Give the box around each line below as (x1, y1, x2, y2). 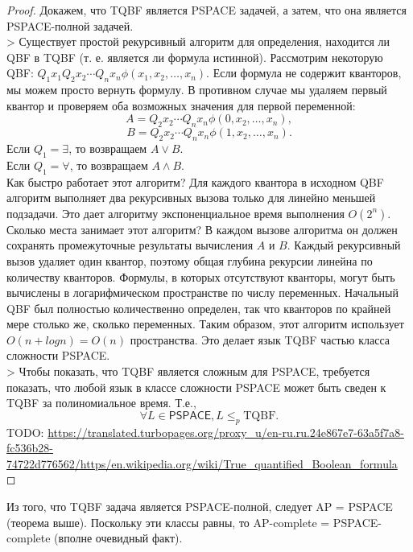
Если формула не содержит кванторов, (213, 64, 402, 81)
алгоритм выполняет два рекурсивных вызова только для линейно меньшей (6, 189, 376, 206)
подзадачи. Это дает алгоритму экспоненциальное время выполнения (6, 204, 345, 221)
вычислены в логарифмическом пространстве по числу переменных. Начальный (6, 284, 399, 301)
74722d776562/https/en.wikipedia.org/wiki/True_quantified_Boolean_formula (6, 455, 398, 472)
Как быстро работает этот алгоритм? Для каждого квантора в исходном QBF (6, 173, 384, 190)
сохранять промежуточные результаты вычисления (6, 237, 254, 253)
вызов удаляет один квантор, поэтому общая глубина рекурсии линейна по (6, 252, 373, 269)
